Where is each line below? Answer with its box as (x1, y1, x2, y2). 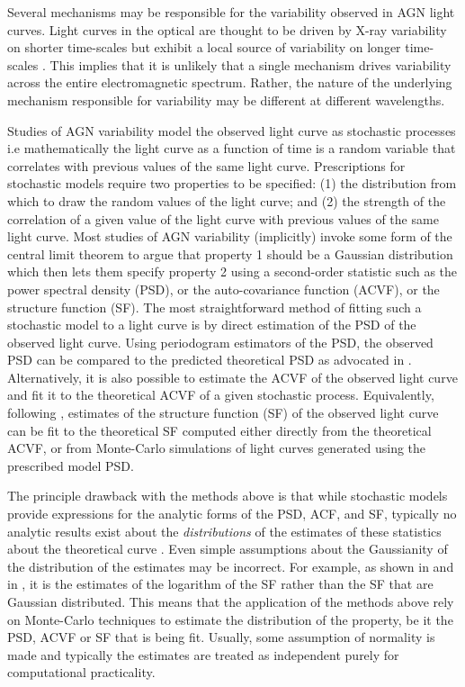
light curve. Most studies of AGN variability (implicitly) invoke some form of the (7, 227, 452, 246)
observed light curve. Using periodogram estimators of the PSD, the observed (7, 332, 434, 351)
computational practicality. (7, 663, 156, 682)
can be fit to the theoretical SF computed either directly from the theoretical (7, 420, 432, 439)
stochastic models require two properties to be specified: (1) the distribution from (7, 174, 457, 193)
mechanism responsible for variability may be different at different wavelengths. (7, 90, 445, 109)
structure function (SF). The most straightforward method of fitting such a (7, 297, 422, 316)
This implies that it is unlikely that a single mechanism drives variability (49, 55, 452, 74)
